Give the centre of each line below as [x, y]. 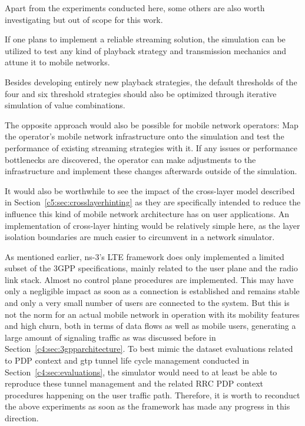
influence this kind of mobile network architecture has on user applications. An [147, 213]
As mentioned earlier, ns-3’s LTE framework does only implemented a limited [145, 256]
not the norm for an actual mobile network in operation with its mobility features [152, 314]
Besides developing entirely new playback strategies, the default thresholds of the [151, 81]
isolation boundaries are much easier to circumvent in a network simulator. [140, 237]
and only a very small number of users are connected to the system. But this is [147, 303]
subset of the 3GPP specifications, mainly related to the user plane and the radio [151, 268]
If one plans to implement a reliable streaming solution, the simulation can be [145, 39]
